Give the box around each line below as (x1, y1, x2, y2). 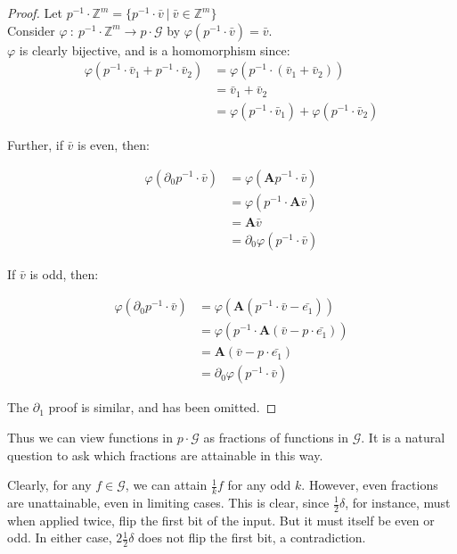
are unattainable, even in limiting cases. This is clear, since (7, 493, 330, 511)
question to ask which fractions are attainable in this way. (7, 445, 323, 464)
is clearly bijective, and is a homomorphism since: (19, 40, 290, 59)
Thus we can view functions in (7, 427, 174, 446)
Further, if (7, 135, 63, 153)
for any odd (227, 475, 291, 494)
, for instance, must (345, 493, 451, 511)
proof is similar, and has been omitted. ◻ (48, 398, 277, 417)
